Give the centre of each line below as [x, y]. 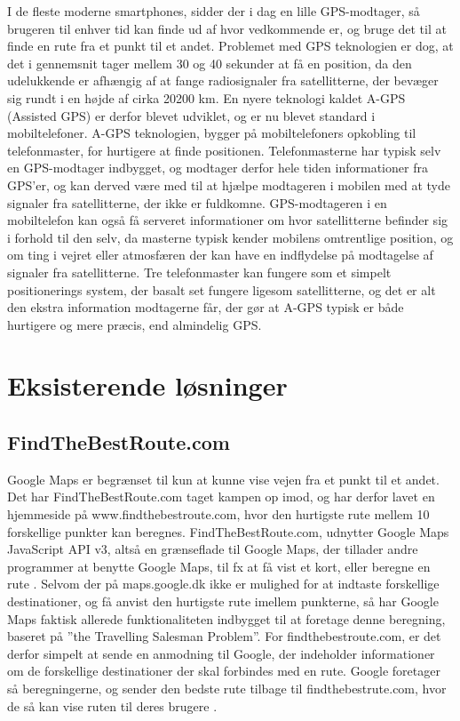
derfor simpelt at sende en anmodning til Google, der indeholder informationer [221, 653]
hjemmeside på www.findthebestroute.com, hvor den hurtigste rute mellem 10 [218, 514]
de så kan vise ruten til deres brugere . [112, 705]
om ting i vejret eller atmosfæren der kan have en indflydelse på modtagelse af [220, 255]
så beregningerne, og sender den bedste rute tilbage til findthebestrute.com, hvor [227, 688]
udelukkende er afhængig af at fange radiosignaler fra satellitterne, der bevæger [223, 80]
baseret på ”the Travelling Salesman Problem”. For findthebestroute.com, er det [224, 636]
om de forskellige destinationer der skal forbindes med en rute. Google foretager [224, 671]
